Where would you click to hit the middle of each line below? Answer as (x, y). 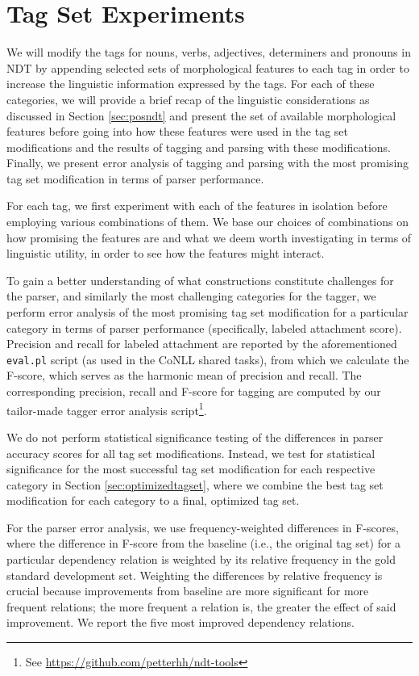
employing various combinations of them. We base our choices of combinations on (207, 222)
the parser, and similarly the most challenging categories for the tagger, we (191, 296)
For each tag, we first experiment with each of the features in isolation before (197, 206)
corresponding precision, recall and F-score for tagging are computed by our (194, 391)
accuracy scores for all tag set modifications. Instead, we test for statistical (191, 453)
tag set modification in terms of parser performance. (135, 178)
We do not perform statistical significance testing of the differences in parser (195, 437)
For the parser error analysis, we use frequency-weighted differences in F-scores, (203, 527)
